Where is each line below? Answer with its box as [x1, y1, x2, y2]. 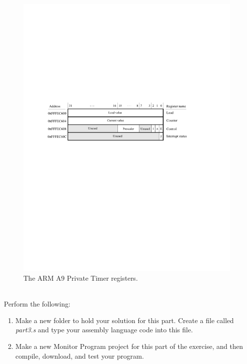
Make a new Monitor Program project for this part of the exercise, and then [15, 341, 243, 351]
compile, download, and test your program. [15, 350, 144, 361]
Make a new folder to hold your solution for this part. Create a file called [15, 315, 234, 325]
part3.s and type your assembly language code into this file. [15, 325, 193, 335]
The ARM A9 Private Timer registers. [23, 273, 138, 283]
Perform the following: [4, 299, 71, 309]
